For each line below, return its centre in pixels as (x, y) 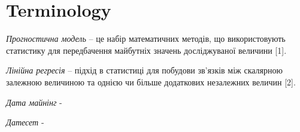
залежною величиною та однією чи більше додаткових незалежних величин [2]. (151, 82)
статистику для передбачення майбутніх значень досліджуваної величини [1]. (146, 50)
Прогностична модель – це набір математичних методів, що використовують (146, 39)
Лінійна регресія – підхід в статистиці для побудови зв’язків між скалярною (144, 70)
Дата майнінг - (34, 102)
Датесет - (25, 122)
